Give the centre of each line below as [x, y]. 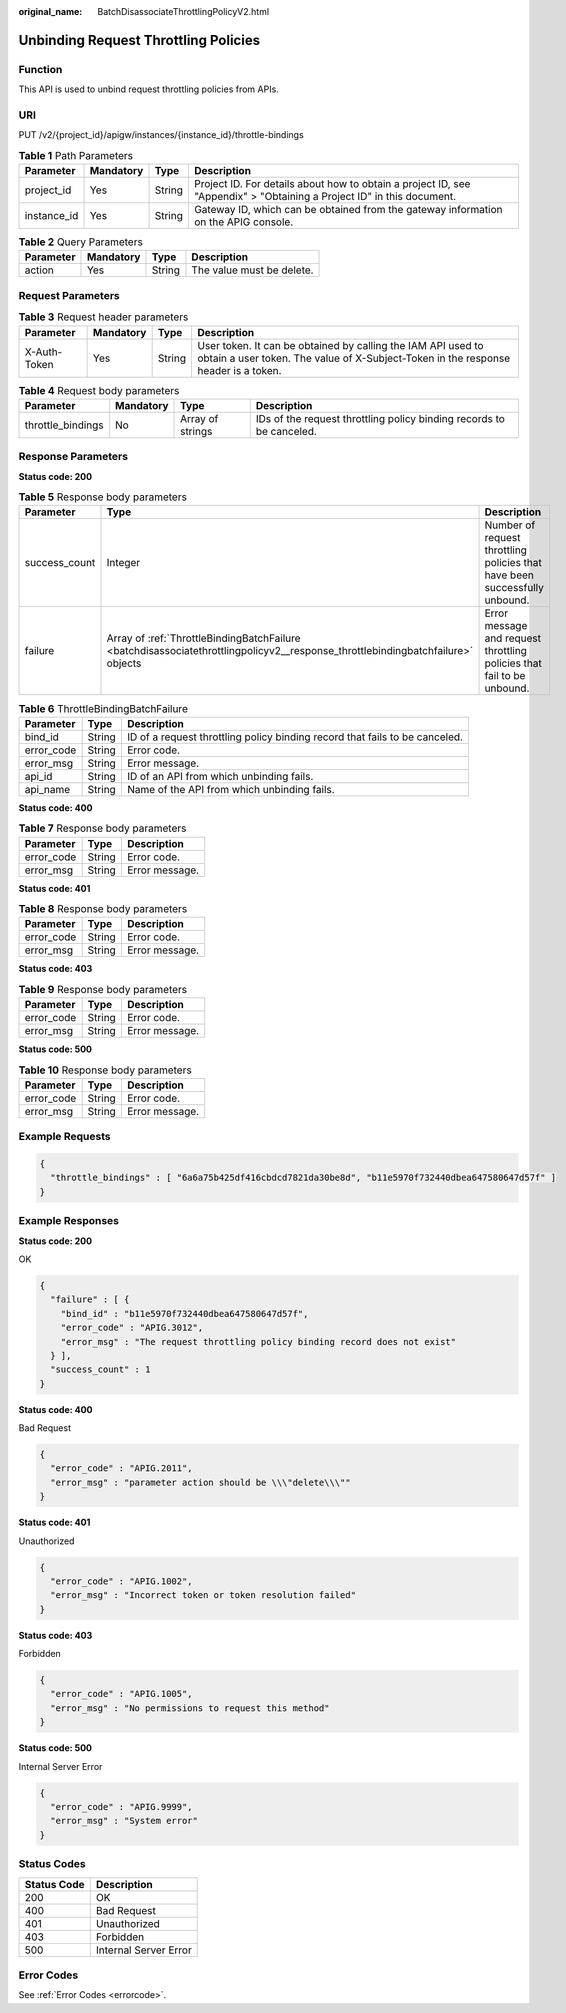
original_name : [50, 11]
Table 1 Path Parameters [76, 155]
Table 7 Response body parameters [102, 828]
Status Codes [52, 1864]
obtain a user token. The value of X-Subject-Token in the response [353, 358]
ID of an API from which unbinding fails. [220, 776]
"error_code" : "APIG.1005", [122, 1694]
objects [124, 663]
